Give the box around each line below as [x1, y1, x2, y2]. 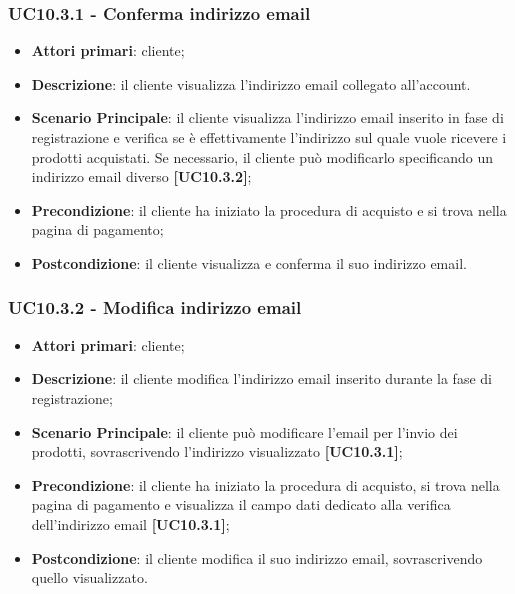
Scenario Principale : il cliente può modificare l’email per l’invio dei [31, 421, 458, 442]
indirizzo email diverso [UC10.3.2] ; [31, 166, 252, 187]
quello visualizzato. [31, 567, 148, 588]
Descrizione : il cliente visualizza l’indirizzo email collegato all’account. [31, 73, 471, 94]
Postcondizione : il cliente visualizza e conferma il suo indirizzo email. [31, 252, 467, 273]
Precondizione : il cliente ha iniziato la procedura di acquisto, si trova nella [31, 474, 500, 495]
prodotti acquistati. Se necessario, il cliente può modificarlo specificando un [31, 146, 494, 167]
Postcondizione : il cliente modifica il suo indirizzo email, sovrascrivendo [31, 547, 483, 568]
